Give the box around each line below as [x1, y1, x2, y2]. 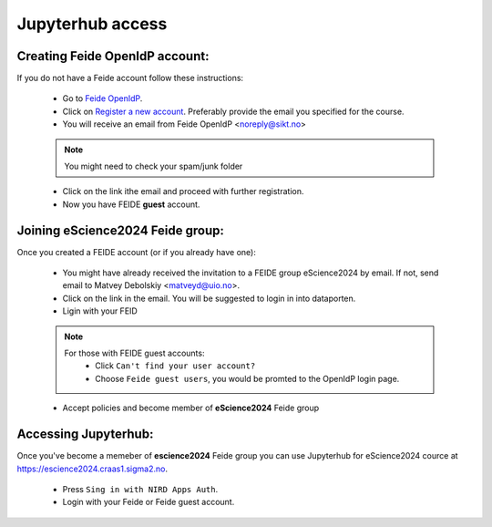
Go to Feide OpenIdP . [62, 93, 143, 104]
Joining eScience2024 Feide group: [16, 222, 225, 238]
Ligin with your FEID [62, 305, 138, 316]
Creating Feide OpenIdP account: [16, 48, 210, 64]
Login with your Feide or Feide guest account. [62, 497, 235, 508]
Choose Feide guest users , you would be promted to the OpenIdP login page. [95, 373, 400, 384]
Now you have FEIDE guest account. [62, 199, 200, 210]
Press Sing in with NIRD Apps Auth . [62, 483, 219, 494]
